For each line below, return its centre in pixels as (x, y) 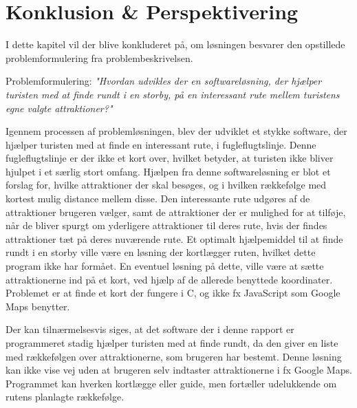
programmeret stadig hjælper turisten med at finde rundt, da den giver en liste (172, 343)
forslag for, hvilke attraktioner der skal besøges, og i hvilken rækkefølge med (166, 185)
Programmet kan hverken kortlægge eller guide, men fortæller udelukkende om (171, 383)
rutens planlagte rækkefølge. (65, 397)
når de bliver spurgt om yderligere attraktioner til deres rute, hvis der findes (166, 225)
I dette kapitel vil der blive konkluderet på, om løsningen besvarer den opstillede (175, 44)
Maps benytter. (38, 306)
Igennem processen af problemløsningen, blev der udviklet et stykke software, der (176, 131)
